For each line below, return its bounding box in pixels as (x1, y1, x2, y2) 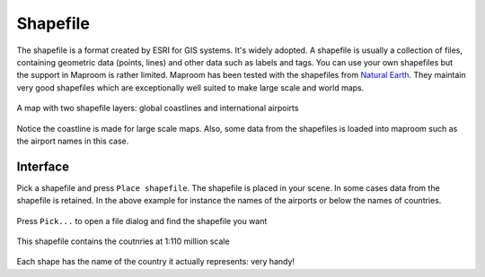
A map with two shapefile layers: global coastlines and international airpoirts (16, 103, 299, 114)
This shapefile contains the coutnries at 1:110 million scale (16, 236, 230, 247)
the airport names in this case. (16, 135, 129, 146)
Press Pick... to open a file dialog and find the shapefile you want (16, 215, 268, 226)
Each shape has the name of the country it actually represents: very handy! (16, 256, 295, 267)
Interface (16, 159, 69, 174)
